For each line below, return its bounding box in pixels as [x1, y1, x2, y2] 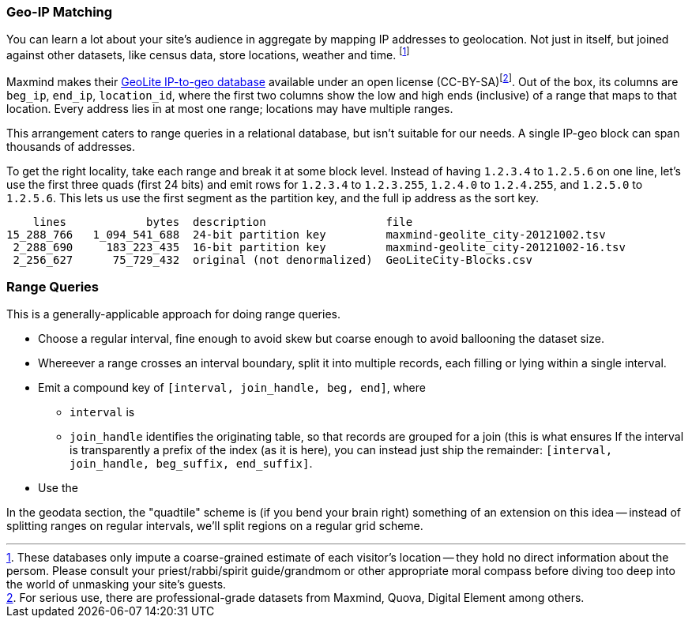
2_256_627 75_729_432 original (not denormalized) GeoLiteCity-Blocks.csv [13, 253, 532, 266]
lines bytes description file [32, 215, 413, 228]
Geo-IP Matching [6, 4, 113, 20]
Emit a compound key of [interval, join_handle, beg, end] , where [38, 381, 426, 395]
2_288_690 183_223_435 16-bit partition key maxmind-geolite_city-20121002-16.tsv [13, 240, 626, 254]
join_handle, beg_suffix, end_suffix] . [70, 457, 313, 471]
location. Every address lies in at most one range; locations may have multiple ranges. [6, 101, 453, 115]
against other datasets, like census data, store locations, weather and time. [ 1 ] [6, 46, 410, 62]
